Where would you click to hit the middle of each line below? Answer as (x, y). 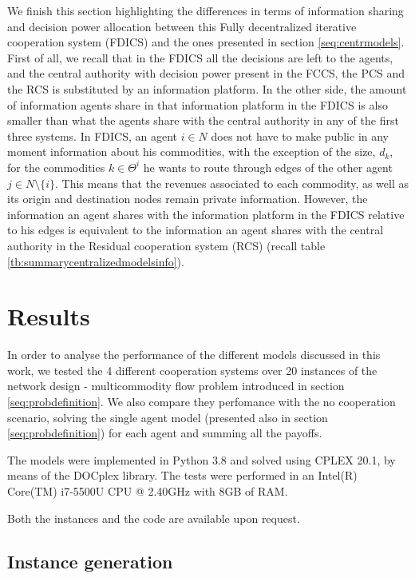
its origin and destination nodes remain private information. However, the (188, 199)
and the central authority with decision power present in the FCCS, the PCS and (206, 73)
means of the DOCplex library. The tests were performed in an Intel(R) (182, 475)
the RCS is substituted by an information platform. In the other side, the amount (207, 88)
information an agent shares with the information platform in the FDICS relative (206, 214)
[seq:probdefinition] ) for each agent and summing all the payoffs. (165, 433)
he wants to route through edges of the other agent (268, 167)
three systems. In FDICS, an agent (92, 136)
